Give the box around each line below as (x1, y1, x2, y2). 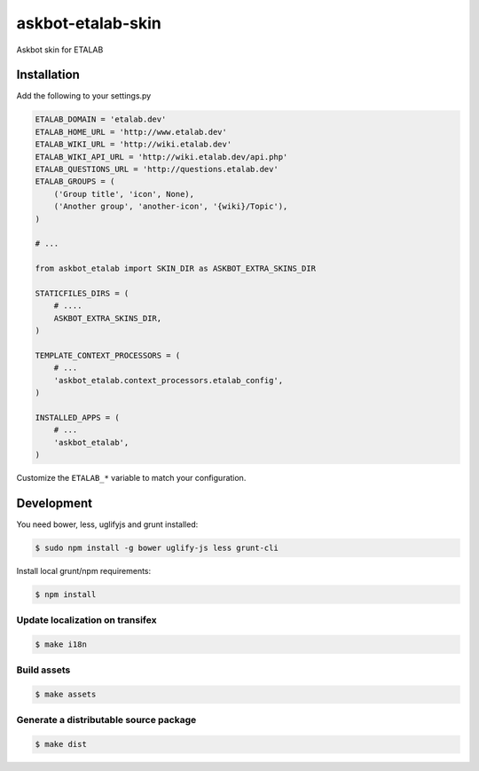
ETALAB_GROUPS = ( (35, 177, 115, 186)
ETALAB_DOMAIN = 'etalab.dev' (35, 114, 167, 124)
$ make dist (35, 739, 88, 750)
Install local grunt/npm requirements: (16, 565, 152, 576)
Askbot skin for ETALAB (16, 44, 104, 55)
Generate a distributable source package (16, 714, 197, 727)
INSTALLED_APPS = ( (35, 413, 120, 422)
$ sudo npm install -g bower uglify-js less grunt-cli (35, 542, 279, 553)
